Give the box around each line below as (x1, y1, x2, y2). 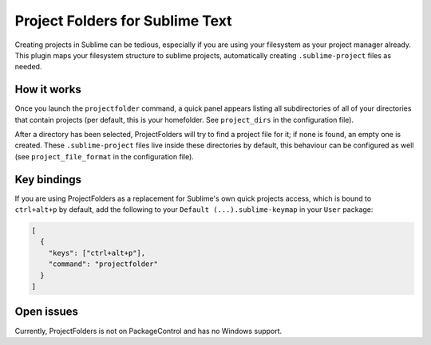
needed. (14, 62, 42, 72)
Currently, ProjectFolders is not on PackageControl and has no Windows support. (14, 326, 283, 335)
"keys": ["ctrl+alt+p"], (48, 248, 146, 257)
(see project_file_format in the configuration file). (14, 151, 195, 161)
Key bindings (14, 172, 82, 186)
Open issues (14, 305, 79, 319)
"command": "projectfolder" (48, 260, 159, 269)
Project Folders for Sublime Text (14, 12, 232, 29)
